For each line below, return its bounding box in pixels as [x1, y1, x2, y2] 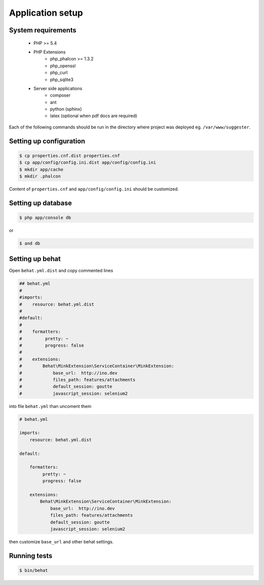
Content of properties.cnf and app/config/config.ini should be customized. [9, 186, 179, 192]
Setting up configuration [9, 137, 86, 145]
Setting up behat [9, 255, 61, 263]
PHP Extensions [33, 49, 66, 55]
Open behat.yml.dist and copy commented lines [9, 268, 113, 274]
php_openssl [50, 63, 76, 69]
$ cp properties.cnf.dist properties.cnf [19, 153, 120, 158]
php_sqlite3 [50, 76, 73, 82]
